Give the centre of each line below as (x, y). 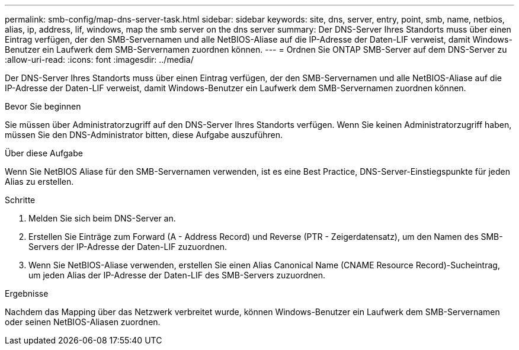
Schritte (20, 200)
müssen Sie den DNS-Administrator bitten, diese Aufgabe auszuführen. (144, 135)
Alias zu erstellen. (39, 182)
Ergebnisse (27, 293)
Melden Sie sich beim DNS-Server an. (102, 218)
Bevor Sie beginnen (43, 106)
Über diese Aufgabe (44, 153)
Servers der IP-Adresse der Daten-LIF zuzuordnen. (128, 247)
